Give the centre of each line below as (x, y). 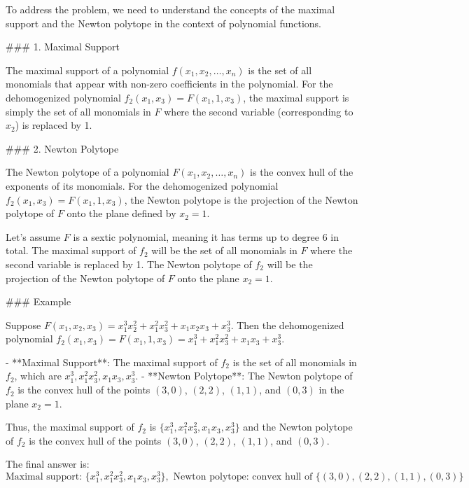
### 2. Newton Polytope (62, 148)
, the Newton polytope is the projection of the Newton (241, 199)
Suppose (23, 325)
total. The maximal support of (71, 250)
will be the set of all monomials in (224, 250)
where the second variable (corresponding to (259, 111)
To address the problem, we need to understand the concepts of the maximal (170, 9)
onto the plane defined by (121, 213)
